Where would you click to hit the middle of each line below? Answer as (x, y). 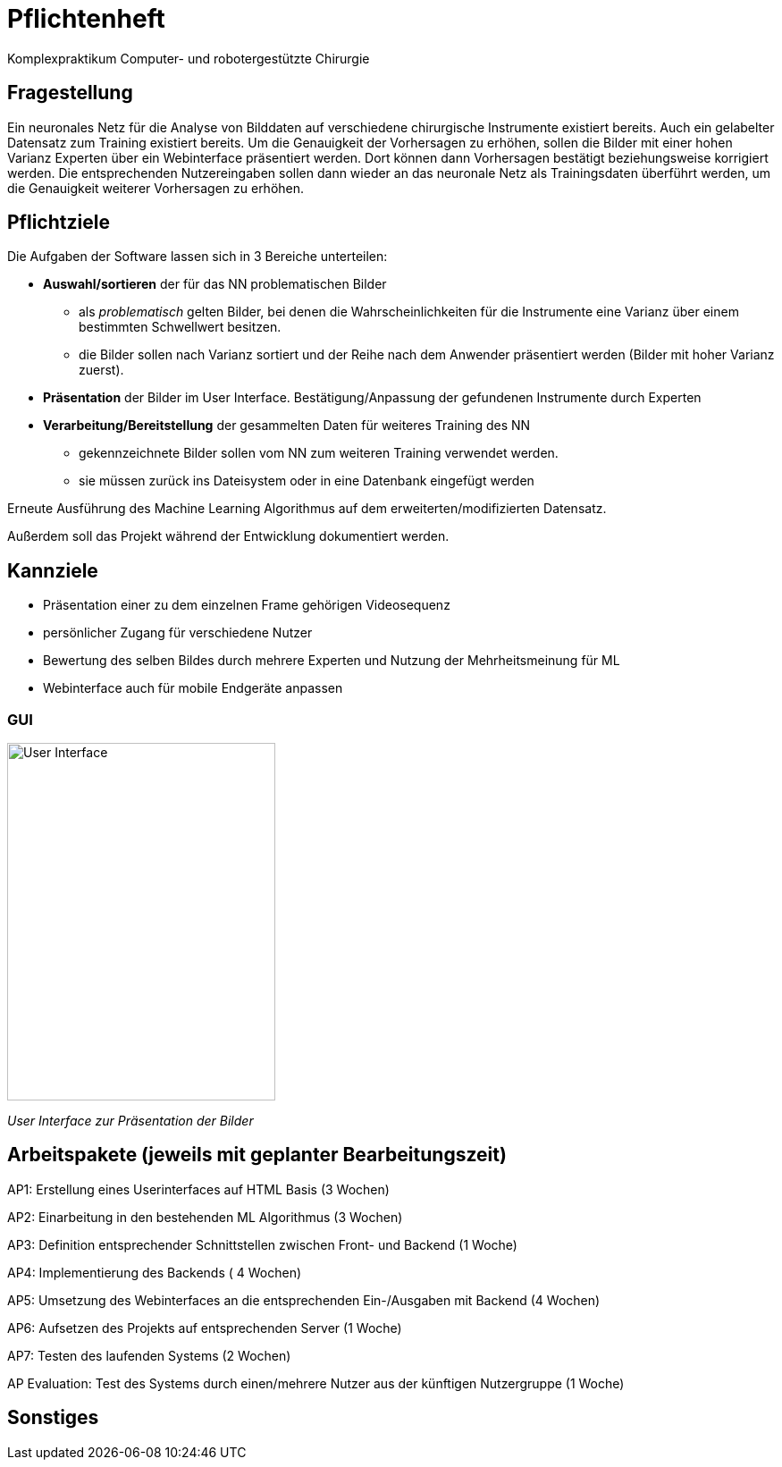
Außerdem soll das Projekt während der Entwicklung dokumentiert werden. (228, 536)
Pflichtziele (59, 223)
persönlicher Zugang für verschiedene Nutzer (178, 633)
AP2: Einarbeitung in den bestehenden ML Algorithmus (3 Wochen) (205, 1217)
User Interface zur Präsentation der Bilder (130, 1121)
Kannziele (53, 570)
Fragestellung (70, 93)
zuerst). (101, 370)
